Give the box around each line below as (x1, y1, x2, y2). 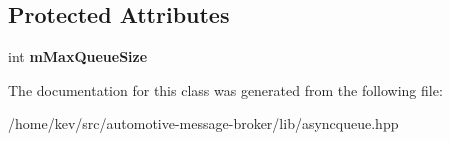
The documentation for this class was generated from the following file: (8, 79, 443, 100)
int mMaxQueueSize (8, 46, 148, 67)
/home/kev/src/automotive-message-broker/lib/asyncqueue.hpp (8, 113, 399, 134)
